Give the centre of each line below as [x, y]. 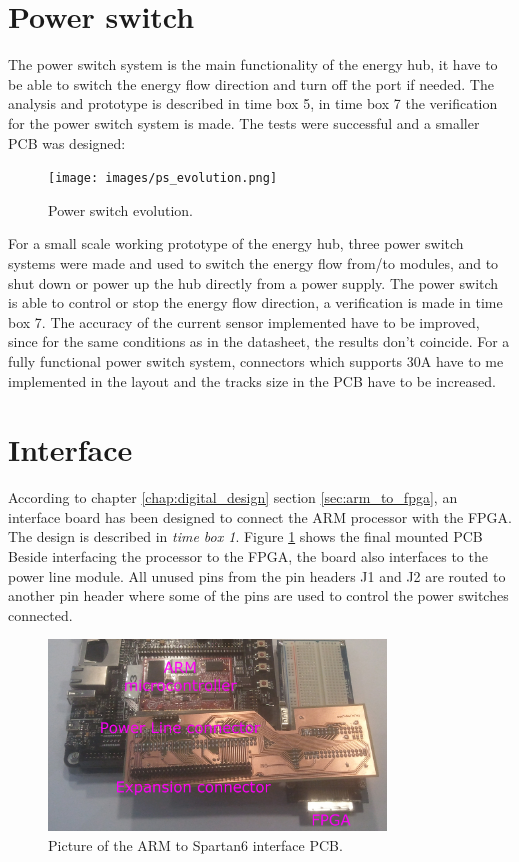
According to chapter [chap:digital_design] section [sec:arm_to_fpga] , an [233, 497]
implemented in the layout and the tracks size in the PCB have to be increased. [252, 380]
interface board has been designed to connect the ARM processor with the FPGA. [260, 516]
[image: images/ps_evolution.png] [163, 178]
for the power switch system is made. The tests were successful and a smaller [244, 122]
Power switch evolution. [120, 209]
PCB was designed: [67, 142]
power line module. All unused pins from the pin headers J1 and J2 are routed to [257, 575]
